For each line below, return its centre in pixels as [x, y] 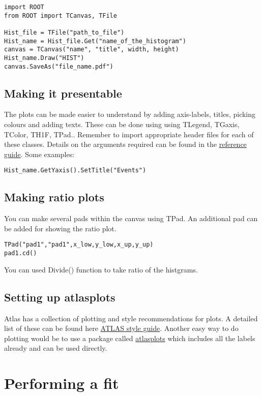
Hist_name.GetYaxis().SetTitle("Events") [75, 171]
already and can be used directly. [56, 348]
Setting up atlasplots [60, 297]
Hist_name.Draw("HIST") [44, 58]
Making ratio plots [54, 197]
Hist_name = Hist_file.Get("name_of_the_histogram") [95, 41]
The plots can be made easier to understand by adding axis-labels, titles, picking [130, 114]
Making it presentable [63, 93]
